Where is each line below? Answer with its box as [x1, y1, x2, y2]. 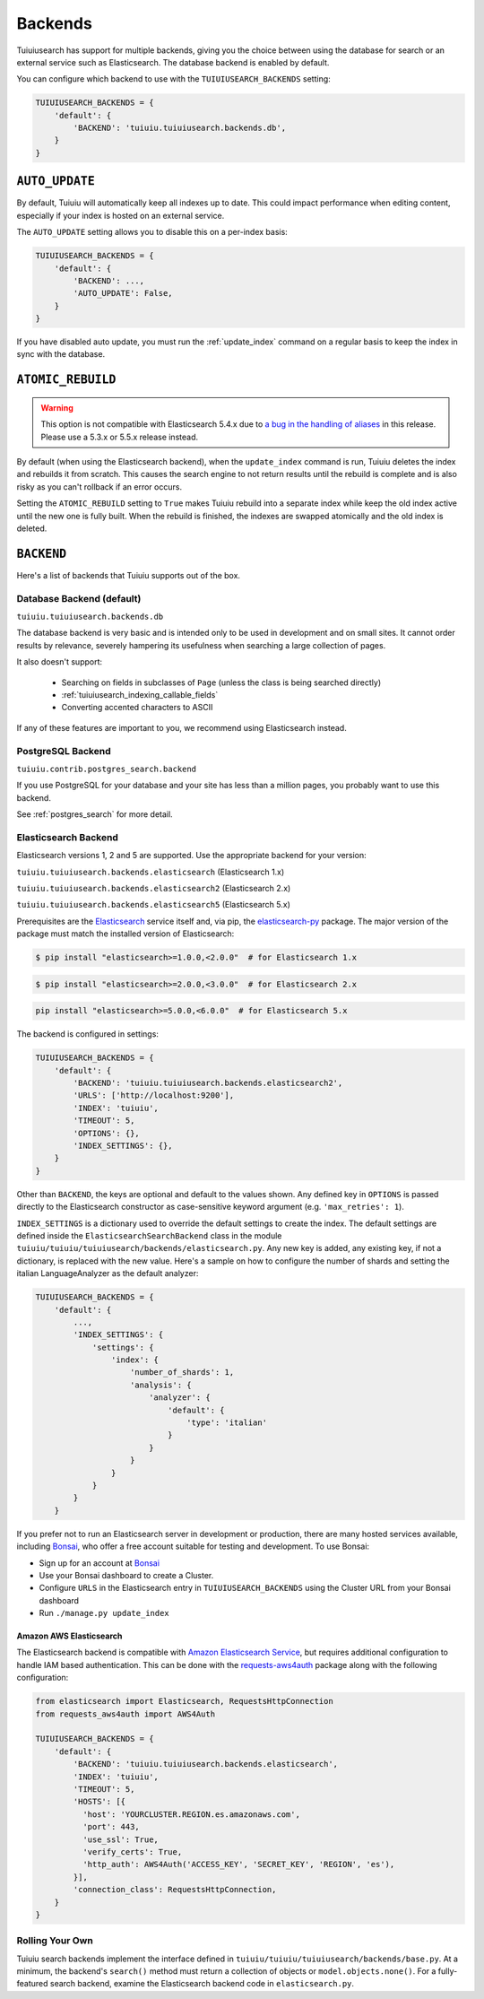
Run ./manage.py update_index [39, 1608, 169, 1619]
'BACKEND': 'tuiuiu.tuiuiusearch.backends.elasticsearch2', [73, 1078, 343, 1089]
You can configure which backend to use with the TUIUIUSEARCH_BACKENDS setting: [16, 74, 331, 84]
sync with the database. [16, 349, 106, 360]
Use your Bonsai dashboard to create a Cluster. [39, 1569, 214, 1580]
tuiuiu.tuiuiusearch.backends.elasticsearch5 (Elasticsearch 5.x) [16, 900, 291, 910]
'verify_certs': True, [82, 1847, 183, 1856]
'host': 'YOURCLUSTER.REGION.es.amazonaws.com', [82, 1809, 300, 1820]
